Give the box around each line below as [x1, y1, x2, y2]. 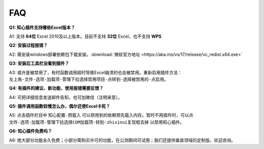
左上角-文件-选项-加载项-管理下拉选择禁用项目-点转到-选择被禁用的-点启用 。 [9, 76, 169, 82]
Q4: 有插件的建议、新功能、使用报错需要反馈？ [9, 85, 104, 91]
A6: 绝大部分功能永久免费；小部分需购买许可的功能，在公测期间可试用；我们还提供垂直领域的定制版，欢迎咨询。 [9, 137, 236, 143]
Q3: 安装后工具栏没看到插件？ [9, 60, 69, 66]
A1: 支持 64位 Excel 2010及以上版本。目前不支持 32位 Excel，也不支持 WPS [9, 33, 162, 39]
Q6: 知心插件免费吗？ [9, 128, 52, 134]
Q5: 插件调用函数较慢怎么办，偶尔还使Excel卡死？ [9, 103, 110, 109]
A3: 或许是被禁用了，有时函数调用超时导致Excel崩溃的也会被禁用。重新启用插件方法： [9, 69, 182, 75]
